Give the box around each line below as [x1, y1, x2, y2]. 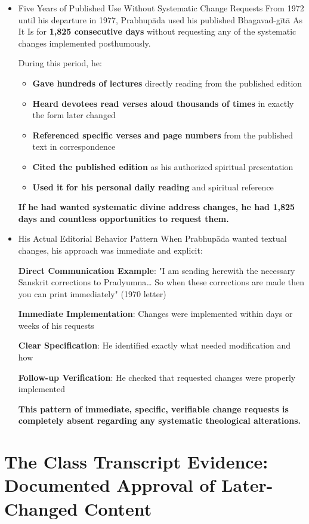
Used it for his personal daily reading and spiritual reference [32, 180, 274, 193]
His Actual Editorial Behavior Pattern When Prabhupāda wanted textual [18, 232, 287, 245]
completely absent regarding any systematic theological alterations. [18, 414, 301, 427]
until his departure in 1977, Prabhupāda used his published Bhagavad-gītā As [18, 13, 302, 26]
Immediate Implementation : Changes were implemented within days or [18, 307, 293, 320]
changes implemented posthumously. [18, 36, 151, 49]
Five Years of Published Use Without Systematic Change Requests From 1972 [18, 2, 304, 14]
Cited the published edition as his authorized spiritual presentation [32, 160, 293, 172]
